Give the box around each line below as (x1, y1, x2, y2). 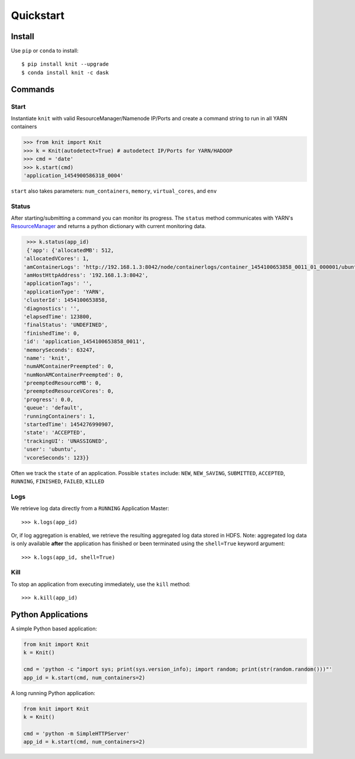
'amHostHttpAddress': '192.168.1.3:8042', (23, 272, 149, 278)
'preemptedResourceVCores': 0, (23, 388, 115, 395)
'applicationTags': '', (23, 280, 93, 287)
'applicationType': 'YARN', (23, 288, 105, 295)
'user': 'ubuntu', (23, 446, 77, 453)
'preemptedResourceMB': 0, (23, 380, 102, 386)
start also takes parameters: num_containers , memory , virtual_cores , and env (11, 187, 217, 194)
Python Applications (11, 610, 88, 620)
